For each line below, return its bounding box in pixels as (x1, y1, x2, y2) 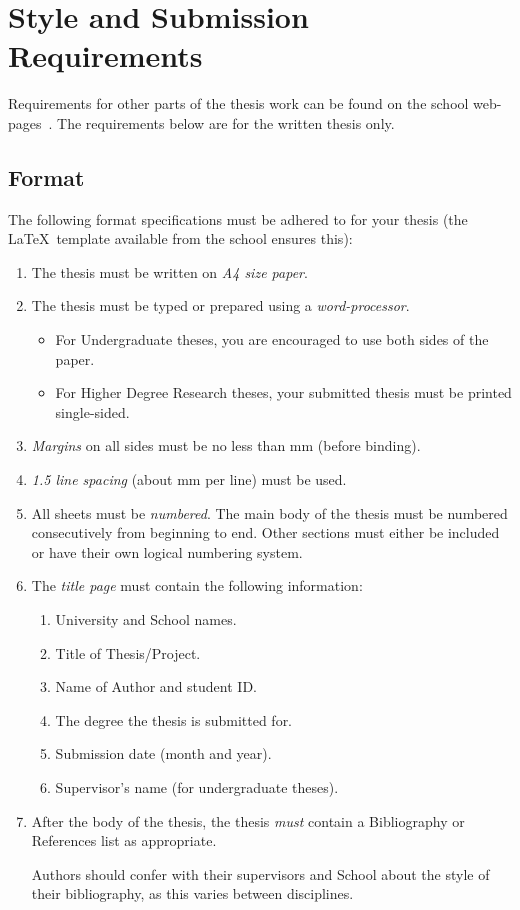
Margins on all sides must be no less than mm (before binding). (31, 435, 421, 456)
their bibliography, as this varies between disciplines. (31, 883, 354, 904)
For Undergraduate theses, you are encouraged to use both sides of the (55, 329, 489, 350)
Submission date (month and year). (55, 743, 272, 764)
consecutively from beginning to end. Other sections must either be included (31, 522, 500, 543)
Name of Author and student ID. (55, 676, 257, 697)
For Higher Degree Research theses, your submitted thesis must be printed (55, 382, 512, 403)
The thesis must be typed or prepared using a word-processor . (31, 295, 410, 316)
